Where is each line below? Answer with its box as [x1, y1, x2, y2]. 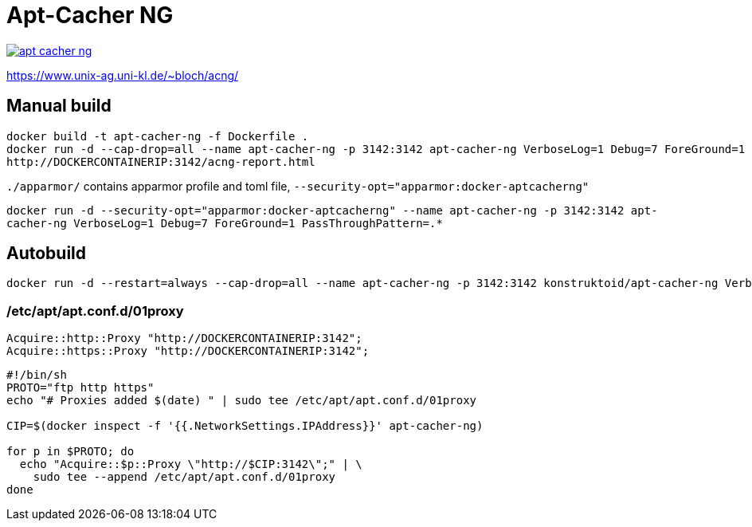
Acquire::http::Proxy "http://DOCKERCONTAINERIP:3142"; [6, 332, 362, 345]
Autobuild [6, 243, 87, 264]
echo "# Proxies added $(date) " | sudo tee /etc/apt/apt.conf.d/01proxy [6, 394, 477, 407]
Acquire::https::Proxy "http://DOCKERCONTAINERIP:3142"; [6, 344, 370, 358]
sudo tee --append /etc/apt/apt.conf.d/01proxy [33, 470, 336, 484]
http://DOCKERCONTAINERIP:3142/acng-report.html [6, 155, 315, 168]
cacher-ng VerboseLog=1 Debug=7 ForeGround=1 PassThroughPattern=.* [6, 216, 443, 230]
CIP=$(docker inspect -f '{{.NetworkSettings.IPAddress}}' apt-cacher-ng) [6, 419, 484, 433]
